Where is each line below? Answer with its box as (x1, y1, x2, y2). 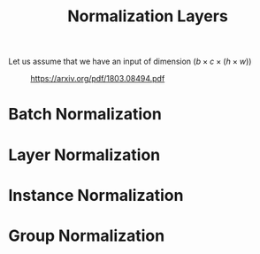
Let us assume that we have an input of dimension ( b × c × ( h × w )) (8, 56, 252, 67)
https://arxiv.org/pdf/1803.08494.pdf (30, 73, 165, 84)
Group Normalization (8, 226, 165, 245)
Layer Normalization (8, 144, 161, 165)
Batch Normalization (8, 104, 163, 125)
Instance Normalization (8, 185, 184, 205)
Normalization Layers (66, 6, 229, 27)
